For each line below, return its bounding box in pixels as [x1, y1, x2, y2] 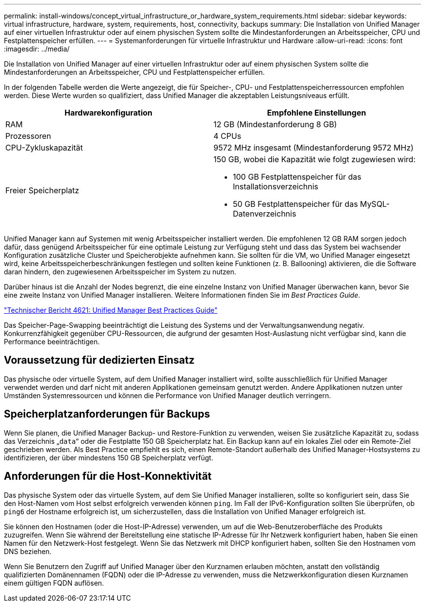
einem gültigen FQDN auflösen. [4, 578, 104, 587]
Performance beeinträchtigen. [4, 337, 100, 346]
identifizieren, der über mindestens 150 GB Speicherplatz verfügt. [4, 453, 213, 462]
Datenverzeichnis [233, 209, 296, 219]
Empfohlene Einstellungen [267, 108, 366, 118]
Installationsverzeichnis [233, 182, 319, 191]
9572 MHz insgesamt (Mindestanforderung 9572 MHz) [213, 143, 414, 152]
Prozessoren [5, 131, 51, 141]
